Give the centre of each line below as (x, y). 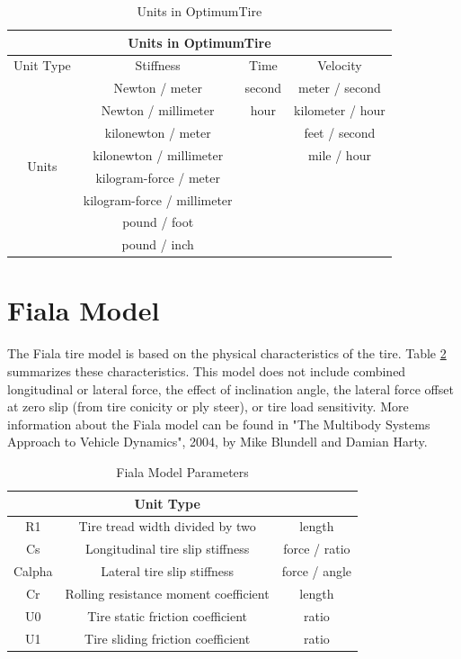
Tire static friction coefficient (168, 615)
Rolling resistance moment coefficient (167, 593)
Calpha (33, 571)
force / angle (317, 571)
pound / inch (158, 244)
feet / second (340, 132)
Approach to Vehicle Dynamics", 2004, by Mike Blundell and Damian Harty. (217, 442)
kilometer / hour (340, 110)
